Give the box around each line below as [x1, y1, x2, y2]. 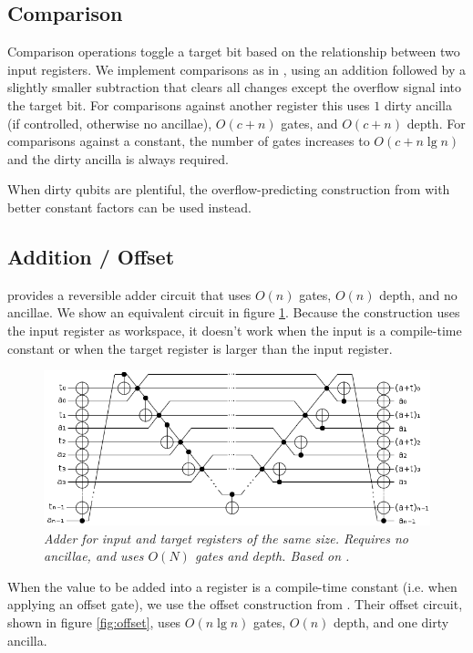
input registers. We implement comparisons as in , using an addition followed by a [7, 59, 467, 78]
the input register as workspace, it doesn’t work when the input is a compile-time [7, 320, 462, 339]
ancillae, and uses [44, 546, 144, 565]
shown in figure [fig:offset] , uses [7, 612, 181, 631]
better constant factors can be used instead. [7, 197, 252, 216]
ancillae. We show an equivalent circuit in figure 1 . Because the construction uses [7, 303, 460, 322]
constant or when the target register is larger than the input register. [7, 338, 393, 358]
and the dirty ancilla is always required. [7, 149, 229, 168]
